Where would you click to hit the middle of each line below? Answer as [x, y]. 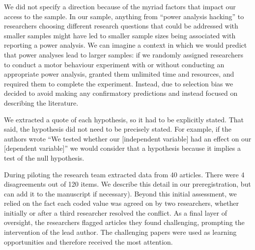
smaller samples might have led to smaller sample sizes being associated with [120, 35]
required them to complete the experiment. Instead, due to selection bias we [119, 83]
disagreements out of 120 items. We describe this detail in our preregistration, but [127, 184]
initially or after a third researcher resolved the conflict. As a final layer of [115, 212]
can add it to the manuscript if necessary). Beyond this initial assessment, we [120, 193]
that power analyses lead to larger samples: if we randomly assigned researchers [124, 54]
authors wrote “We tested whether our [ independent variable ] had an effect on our [128, 138]
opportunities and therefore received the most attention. [88, 241]
